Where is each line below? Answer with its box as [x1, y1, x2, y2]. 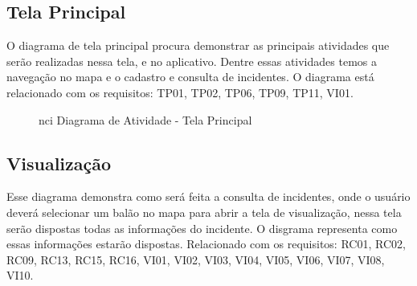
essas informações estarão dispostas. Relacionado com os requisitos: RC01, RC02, [6, 235, 406, 252]
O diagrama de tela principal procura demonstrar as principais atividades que [6, 37, 390, 54]
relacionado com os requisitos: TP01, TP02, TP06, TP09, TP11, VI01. [6, 84, 354, 100]
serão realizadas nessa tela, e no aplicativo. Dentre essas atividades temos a [6, 52, 377, 69]
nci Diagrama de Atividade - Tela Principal [39, 111, 252, 128]
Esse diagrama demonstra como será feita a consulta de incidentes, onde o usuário [6, 188, 411, 205]
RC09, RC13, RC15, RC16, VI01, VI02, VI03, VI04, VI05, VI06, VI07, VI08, [6, 251, 385, 268]
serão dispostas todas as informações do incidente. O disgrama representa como [6, 219, 398, 236]
